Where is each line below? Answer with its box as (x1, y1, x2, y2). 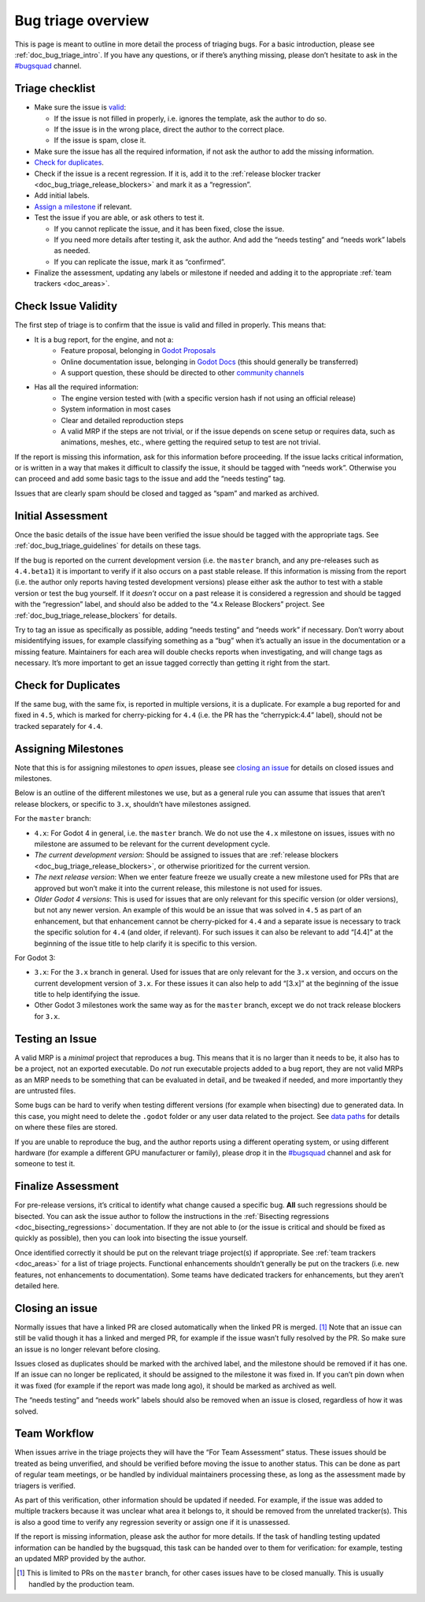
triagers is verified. (14, 1481, 76, 1490)
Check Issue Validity (14, 299, 118, 313)
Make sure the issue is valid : (34, 102, 127, 112)
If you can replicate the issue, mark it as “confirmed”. (54, 257, 226, 266)
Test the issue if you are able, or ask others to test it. (34, 213, 205, 222)
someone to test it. (14, 1159, 76, 1169)
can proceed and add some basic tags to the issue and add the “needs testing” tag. (14, 474, 286, 484)
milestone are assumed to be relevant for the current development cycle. (34, 839, 271, 849)
